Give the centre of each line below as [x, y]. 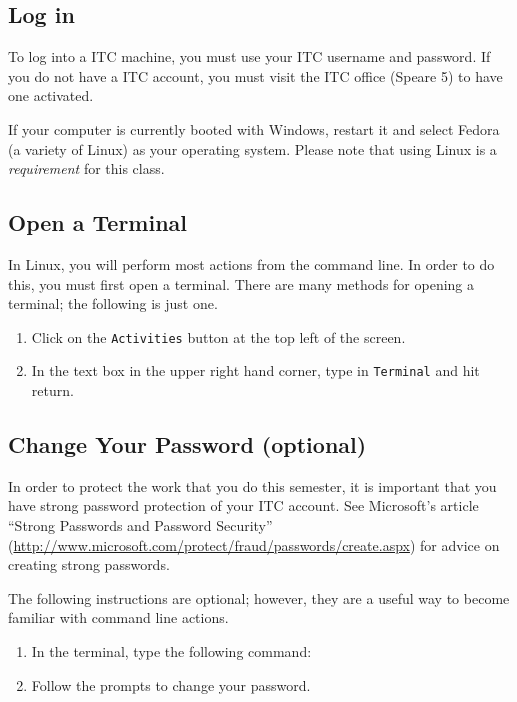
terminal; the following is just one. [113, 303]
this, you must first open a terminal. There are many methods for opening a [241, 283]
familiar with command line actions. [118, 617]
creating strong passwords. [89, 564]
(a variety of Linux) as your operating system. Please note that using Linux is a [252, 148]
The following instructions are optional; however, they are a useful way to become [259, 597]
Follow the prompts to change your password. [171, 684]
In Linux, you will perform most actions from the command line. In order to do [251, 263]
